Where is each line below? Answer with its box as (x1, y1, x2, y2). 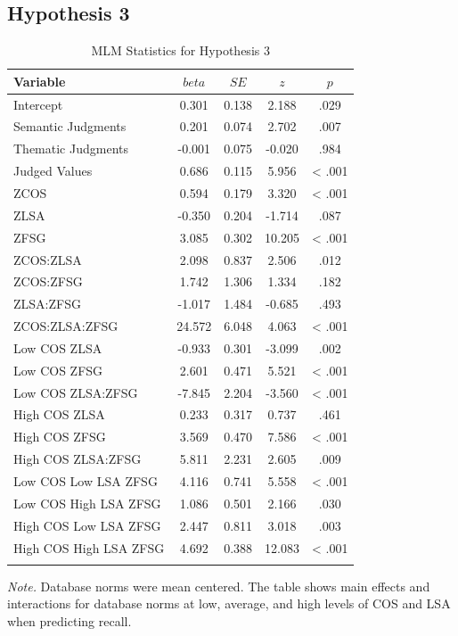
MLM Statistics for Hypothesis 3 (91, 41, 270, 60)
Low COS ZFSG (13, 360, 103, 379)
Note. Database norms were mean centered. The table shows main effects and (7, 576, 430, 595)
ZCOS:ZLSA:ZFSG (13, 317, 119, 335)
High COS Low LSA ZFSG (13, 516, 161, 534)
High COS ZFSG (13, 427, 106, 446)
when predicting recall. (7, 612, 132, 631)
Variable (13, 71, 66, 90)
